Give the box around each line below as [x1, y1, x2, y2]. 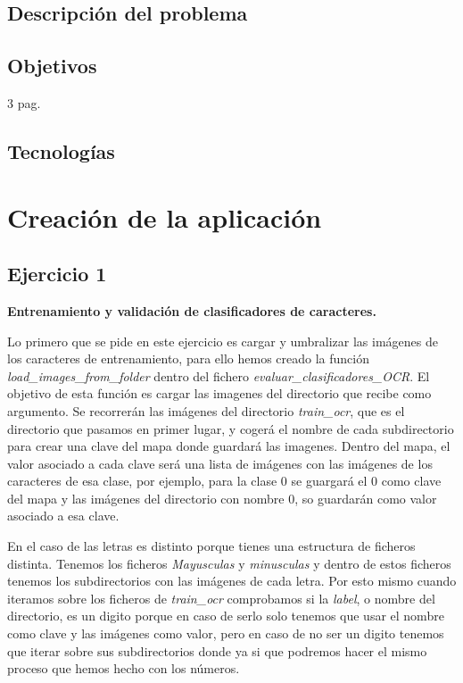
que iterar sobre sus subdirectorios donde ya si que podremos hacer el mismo [7, 641, 427, 660]
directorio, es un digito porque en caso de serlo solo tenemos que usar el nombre [7, 606, 444, 625]
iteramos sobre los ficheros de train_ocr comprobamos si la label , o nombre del [7, 588, 435, 607]
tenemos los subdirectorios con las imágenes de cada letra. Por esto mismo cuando [7, 571, 457, 590]
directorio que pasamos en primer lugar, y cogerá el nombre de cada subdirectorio [7, 419, 454, 437]
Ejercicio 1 [7, 260, 107, 287]
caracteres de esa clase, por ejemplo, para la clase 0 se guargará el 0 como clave [7, 471, 442, 490]
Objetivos [7, 52, 97, 79]
